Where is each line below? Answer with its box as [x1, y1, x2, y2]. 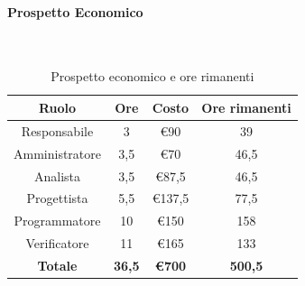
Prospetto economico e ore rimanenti [51, 67, 254, 86]
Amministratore [14, 143, 101, 162]
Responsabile [21, 121, 94, 140]
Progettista [26, 189, 88, 208]
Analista [33, 166, 81, 185]
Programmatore [14, 211, 101, 230]
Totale [37, 255, 78, 274]
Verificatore [25, 234, 89, 253]
